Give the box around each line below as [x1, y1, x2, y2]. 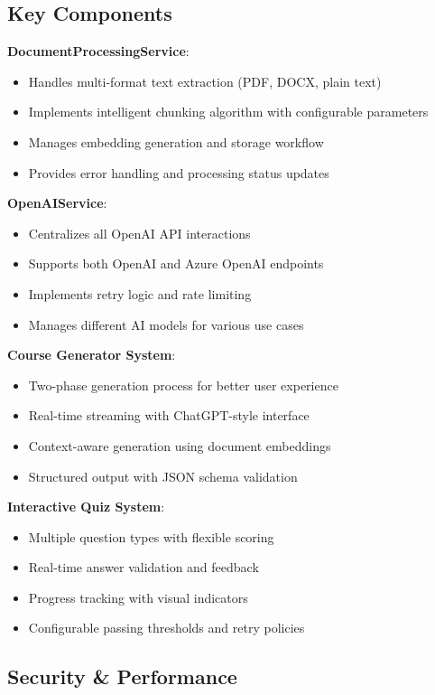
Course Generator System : [7, 345, 176, 364]
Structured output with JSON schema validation [28, 466, 298, 485]
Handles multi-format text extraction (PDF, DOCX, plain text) [28, 71, 382, 90]
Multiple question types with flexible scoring [28, 527, 274, 546]
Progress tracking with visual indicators [28, 587, 248, 606]
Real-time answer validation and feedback [28, 558, 259, 577]
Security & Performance [7, 662, 237, 690]
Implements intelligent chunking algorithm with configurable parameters [28, 102, 429, 121]
